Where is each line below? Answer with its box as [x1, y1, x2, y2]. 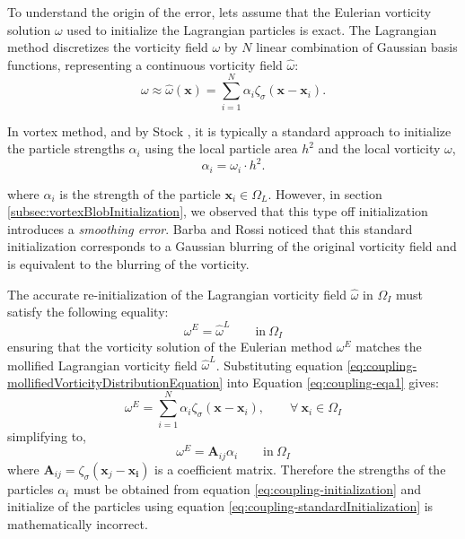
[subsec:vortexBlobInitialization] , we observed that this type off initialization [7, 202, 428, 221]
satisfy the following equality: [7, 302, 169, 321]
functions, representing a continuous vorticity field [7, 55, 283, 74]
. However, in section [268, 184, 382, 203]
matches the [355, 336, 422, 355]
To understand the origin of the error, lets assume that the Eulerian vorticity [7, 3, 432, 21]
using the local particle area [145, 139, 298, 158]
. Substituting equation [215, 355, 343, 374]
